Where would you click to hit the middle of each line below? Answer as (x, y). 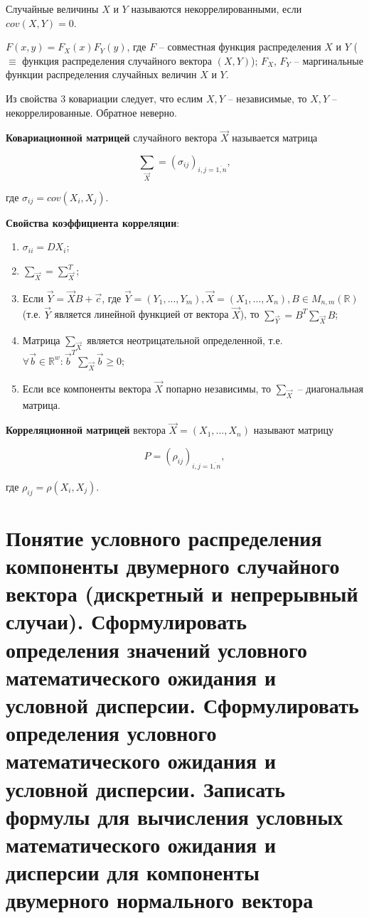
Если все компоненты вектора (87, 388)
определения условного (111, 733)
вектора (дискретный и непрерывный (182, 593)
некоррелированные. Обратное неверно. (91, 112)
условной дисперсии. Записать (146, 788)
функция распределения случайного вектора (117, 60)
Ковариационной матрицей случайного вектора (112, 138)
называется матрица (275, 138)
